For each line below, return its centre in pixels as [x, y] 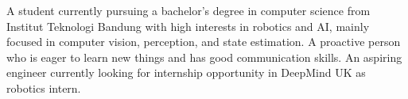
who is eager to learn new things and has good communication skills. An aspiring [204, 57]
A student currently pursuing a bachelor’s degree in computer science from [188, 10]
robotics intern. [44, 88]
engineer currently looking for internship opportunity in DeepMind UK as [186, 72]
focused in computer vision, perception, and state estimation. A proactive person [204, 42]
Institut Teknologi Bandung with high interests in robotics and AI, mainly [188, 26]
